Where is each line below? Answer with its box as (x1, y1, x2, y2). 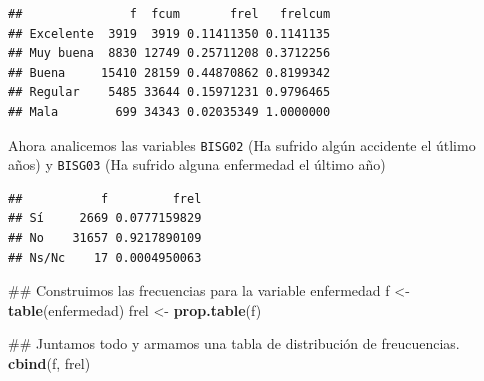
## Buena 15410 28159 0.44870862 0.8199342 (8, 65, 331, 80)
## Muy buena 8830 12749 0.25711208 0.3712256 (8, 46, 331, 61)
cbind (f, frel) (8, 353, 91, 374)
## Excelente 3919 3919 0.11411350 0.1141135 (8, 26, 331, 41)
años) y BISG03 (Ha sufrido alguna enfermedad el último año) (8, 154, 386, 175)
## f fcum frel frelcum (8, 7, 331, 21)
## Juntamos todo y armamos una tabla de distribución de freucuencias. (8, 333, 460, 354)
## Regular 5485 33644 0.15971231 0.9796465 (8, 85, 331, 100)
